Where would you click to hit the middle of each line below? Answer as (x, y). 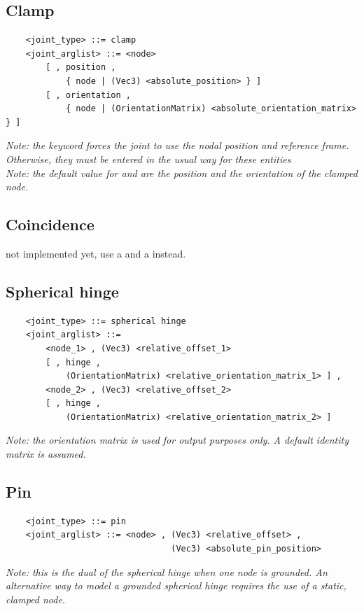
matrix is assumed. (46, 454)
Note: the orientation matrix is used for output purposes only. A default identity (177, 440)
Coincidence (50, 224)
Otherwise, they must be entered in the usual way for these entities (148, 159)
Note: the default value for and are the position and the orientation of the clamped (182, 173)
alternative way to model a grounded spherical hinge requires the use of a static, (176, 585)
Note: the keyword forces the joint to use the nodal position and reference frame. (177, 145)
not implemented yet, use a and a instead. (96, 253)
